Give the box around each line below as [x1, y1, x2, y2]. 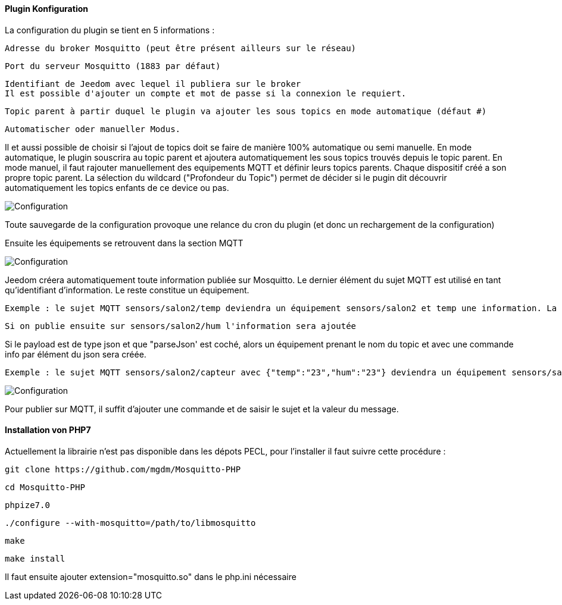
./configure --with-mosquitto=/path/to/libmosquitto [5, 518, 256, 528]
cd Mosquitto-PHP [5, 482, 85, 492]
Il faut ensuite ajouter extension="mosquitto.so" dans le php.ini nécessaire [5, 571, 296, 582]
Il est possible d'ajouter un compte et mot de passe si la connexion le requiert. [5, 88, 407, 98]
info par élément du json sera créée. [5, 349, 146, 359]
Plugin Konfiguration [5, 4, 88, 14]
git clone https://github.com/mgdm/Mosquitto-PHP [5, 464, 241, 474]
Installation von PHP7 [5, 425, 91, 435]
